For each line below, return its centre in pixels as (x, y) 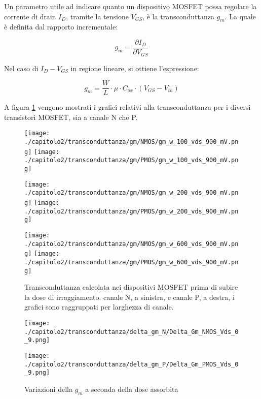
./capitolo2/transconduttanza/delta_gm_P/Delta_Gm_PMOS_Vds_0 (132, 364)
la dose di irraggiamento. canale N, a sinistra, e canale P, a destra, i (129, 297)
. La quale (240, 16)
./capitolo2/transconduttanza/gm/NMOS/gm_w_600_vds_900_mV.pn (132, 244)
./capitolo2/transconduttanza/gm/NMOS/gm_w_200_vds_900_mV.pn (132, 193)
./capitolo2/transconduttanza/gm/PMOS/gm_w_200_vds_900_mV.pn (132, 211)
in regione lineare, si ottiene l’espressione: (135, 68)
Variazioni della (48, 389)
